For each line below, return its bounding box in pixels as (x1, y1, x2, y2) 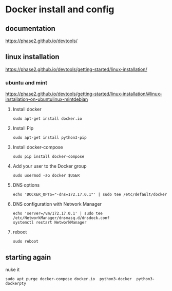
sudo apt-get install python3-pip (12, 135, 87, 140)
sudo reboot (12, 239, 39, 244)
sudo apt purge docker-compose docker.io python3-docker (5, 276, 132, 281)
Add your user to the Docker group (12, 163, 87, 169)
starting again (5, 253, 51, 262)
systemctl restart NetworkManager (12, 220, 87, 225)
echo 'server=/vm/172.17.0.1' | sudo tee (12, 211, 103, 216)
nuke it (5, 266, 20, 272)
